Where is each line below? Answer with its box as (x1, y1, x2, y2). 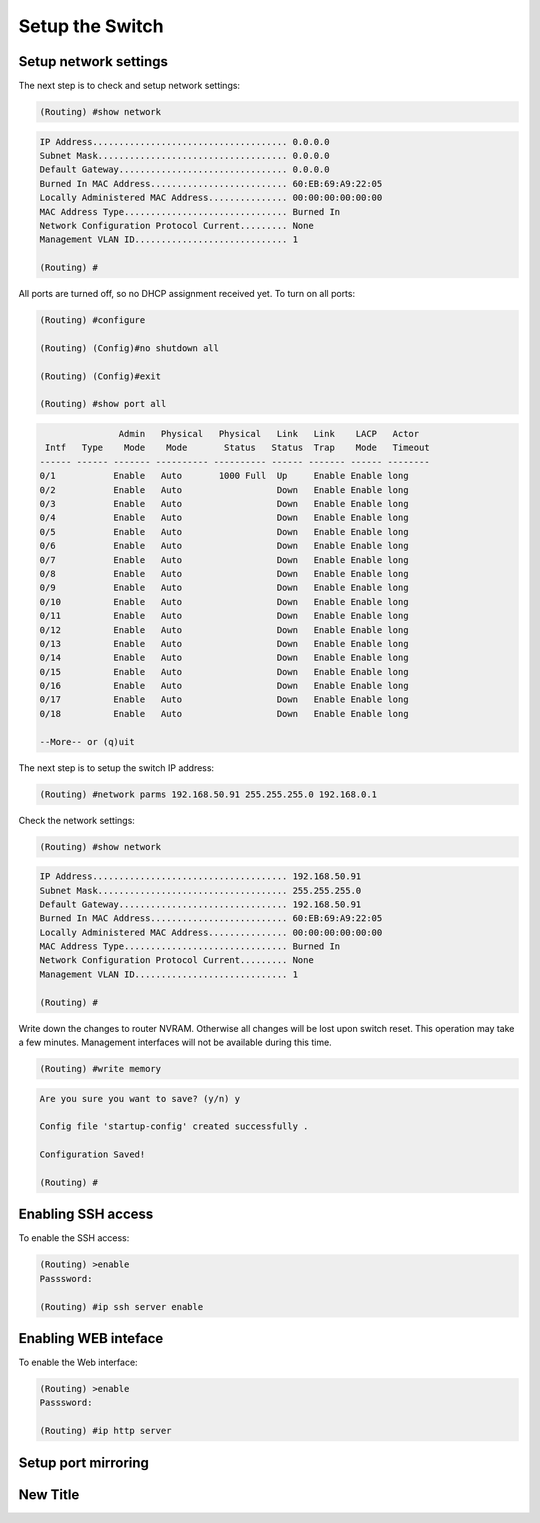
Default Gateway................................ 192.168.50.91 (39, 898, 362, 910)
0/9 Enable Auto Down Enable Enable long (39, 582, 409, 594)
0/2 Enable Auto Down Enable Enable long (39, 484, 409, 495)
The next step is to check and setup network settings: (18, 80, 240, 92)
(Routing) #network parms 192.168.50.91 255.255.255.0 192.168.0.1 (39, 788, 378, 800)
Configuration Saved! (39, 1149, 146, 1160)
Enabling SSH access (18, 1206, 154, 1223)
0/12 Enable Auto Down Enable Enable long (39, 624, 409, 635)
